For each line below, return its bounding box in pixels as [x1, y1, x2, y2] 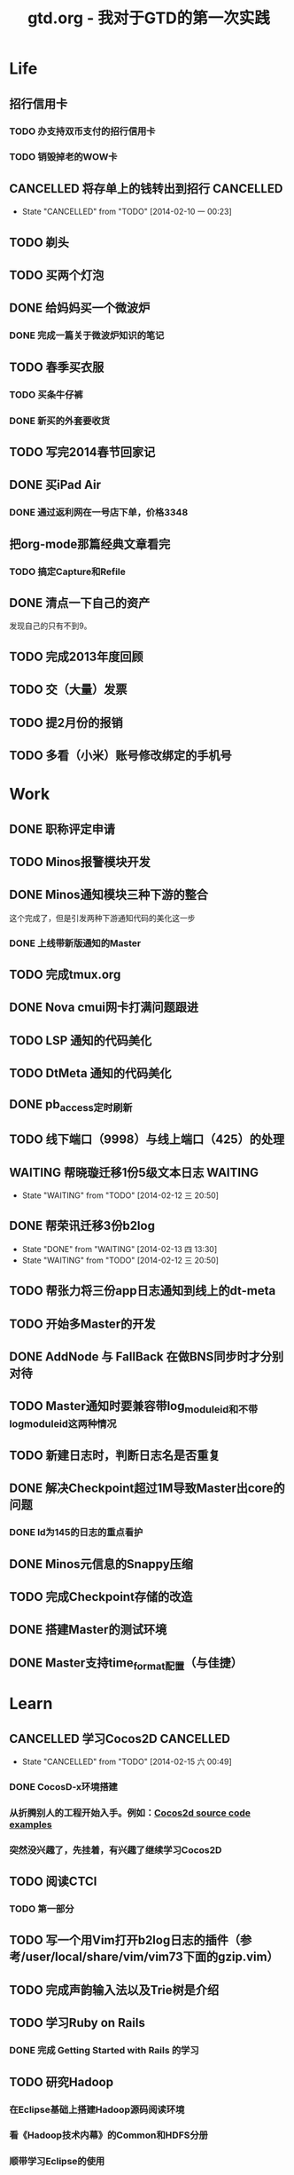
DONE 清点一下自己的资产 [9, 595, 151, 611]
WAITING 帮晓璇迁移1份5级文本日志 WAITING [9, 1164, 259, 1180]
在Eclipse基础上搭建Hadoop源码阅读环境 [9, 2103, 185, 2116]
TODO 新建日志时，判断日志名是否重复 [9, 1447, 220, 1462]
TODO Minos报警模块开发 [9, 854, 151, 870]
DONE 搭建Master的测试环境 [9, 1622, 167, 1637]
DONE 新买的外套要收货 [9, 414, 111, 427]
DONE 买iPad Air [9, 477, 102, 493]
